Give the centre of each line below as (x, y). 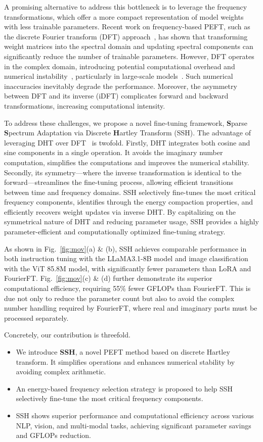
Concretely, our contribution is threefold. (67, 335)
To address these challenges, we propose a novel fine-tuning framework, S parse (126, 122)
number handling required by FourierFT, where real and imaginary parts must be (131, 308)
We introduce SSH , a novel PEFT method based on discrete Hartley (123, 352)
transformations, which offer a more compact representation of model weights (124, 16)
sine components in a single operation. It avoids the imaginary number (114, 152)
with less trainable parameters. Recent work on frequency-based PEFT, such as (127, 27)
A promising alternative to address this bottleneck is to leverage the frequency (126, 7)
